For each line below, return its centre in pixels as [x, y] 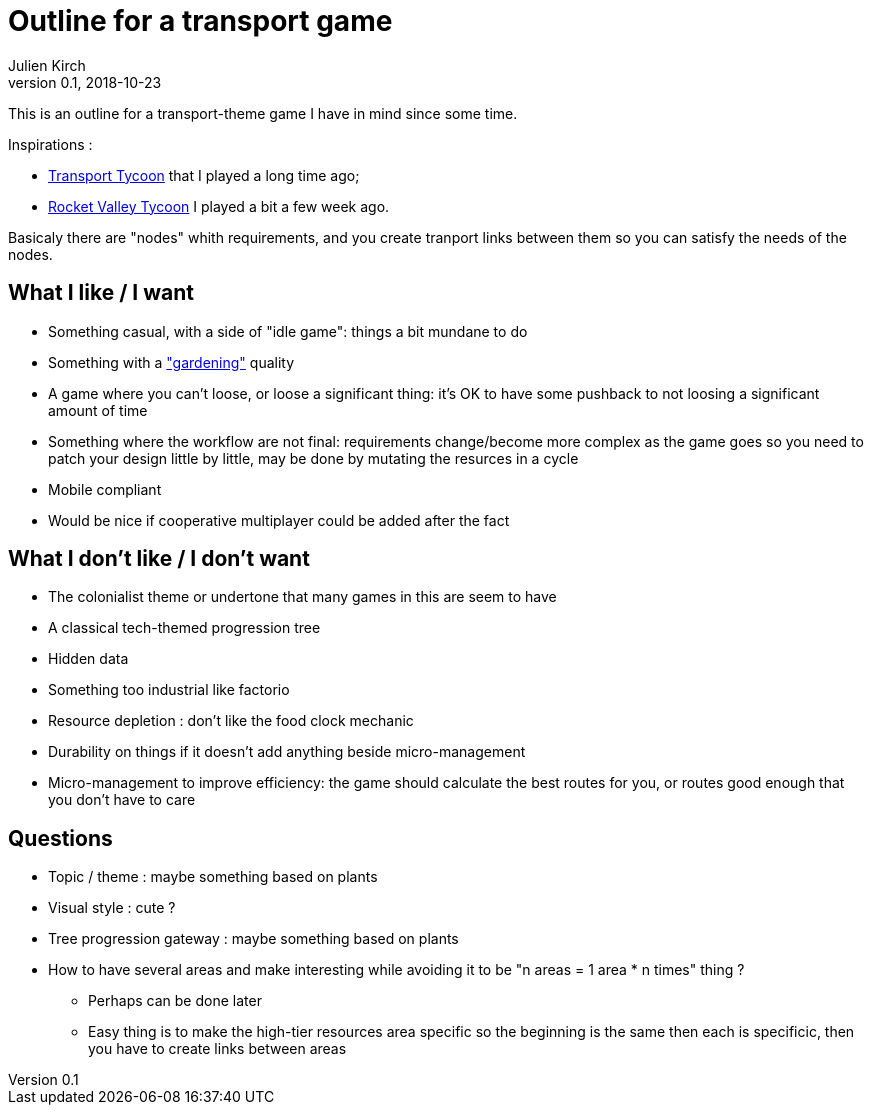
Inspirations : [50, 144]
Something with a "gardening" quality [171, 362]
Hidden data [88, 659]
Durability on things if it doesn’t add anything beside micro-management [287, 752]
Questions [60, 838]
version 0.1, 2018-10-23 [85, 82]
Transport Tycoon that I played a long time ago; [204, 175]
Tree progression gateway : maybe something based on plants [253, 939]
